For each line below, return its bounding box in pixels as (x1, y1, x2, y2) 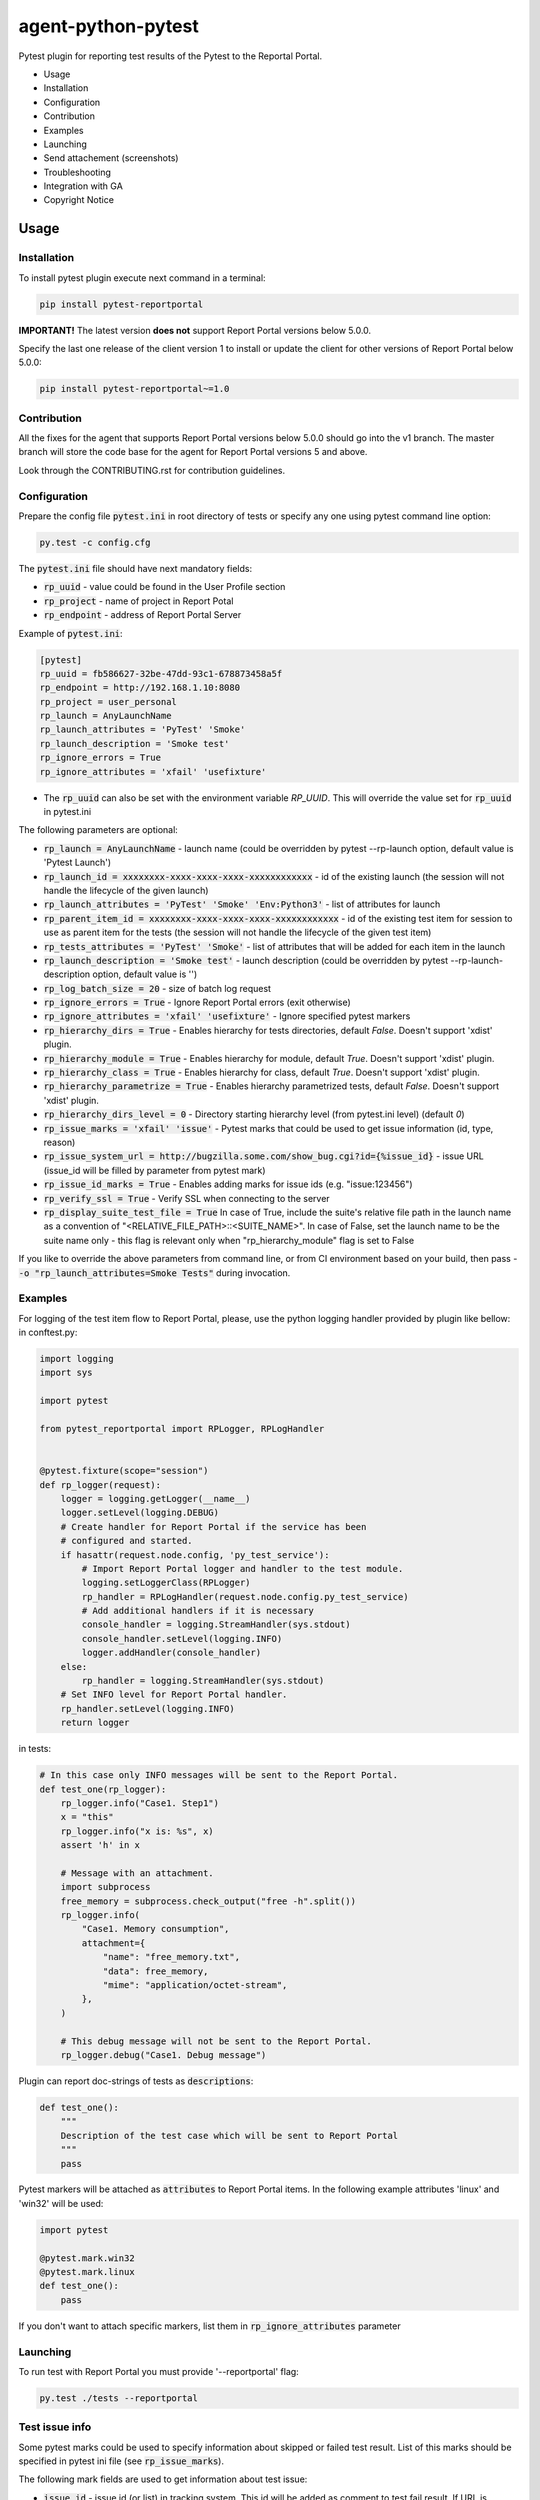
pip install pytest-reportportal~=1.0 (39, 383, 230, 395)
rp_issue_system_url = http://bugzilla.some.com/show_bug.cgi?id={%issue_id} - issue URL (43, 1150, 484, 1162)
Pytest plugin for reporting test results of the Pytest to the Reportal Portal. (18, 50, 323, 62)
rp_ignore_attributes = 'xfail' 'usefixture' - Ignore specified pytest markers (43, 1010, 411, 1022)
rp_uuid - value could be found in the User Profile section (43, 581, 286, 593)
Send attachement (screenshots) (43, 152, 179, 164)
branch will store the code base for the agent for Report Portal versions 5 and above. (18, 446, 368, 458)
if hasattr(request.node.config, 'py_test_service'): (60, 1549, 330, 1560)
